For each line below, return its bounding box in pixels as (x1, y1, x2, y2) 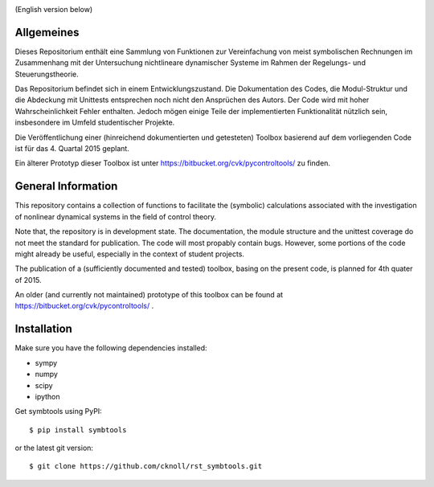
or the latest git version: (14, 443, 94, 453)
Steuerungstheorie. (14, 69, 80, 79)
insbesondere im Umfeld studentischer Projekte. (14, 117, 175, 128)
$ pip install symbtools (29, 425, 127, 434)
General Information (14, 179, 118, 193)
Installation (14, 322, 72, 336)
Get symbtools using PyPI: (14, 407, 102, 416)
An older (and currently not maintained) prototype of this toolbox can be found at (14, 290, 284, 300)
